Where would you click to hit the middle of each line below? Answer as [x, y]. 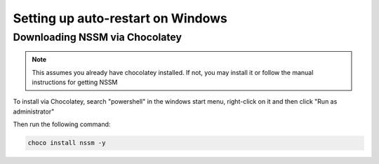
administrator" [34, 111]
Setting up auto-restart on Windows [120, 18]
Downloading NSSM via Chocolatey [98, 37]
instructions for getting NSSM [75, 82]
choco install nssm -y [67, 143]
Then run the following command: [62, 124]
